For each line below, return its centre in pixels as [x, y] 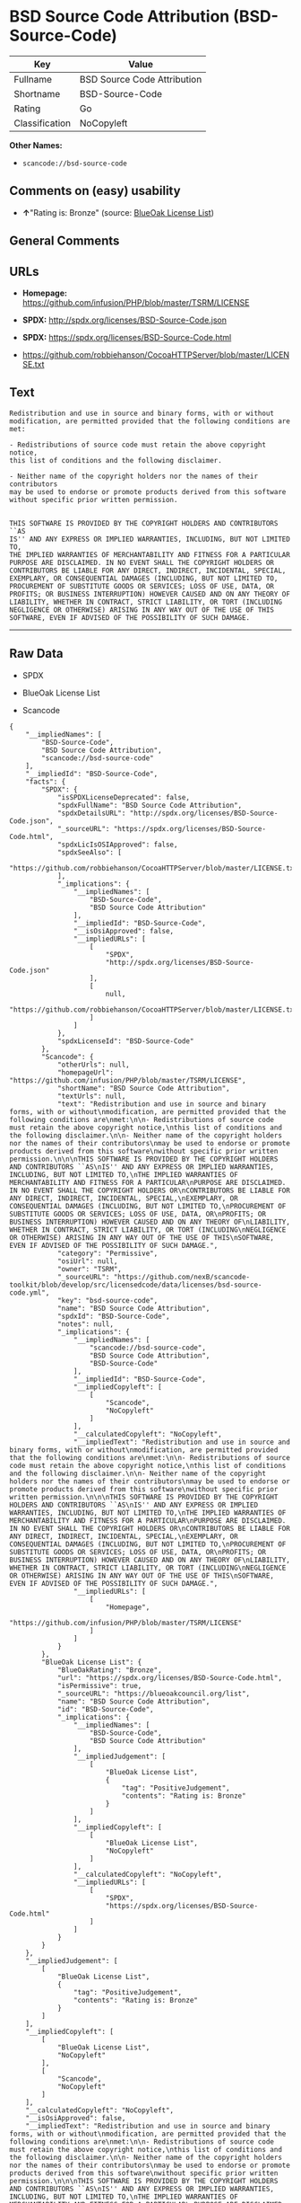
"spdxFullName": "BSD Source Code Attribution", [150, 805]
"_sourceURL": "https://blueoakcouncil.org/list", [154, 1694]
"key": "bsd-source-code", [107, 1300]
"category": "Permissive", [107, 1253]
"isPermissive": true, [99, 1685]
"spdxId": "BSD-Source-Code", [113, 1316]
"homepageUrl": [86, 1072]
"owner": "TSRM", [90, 1269]
